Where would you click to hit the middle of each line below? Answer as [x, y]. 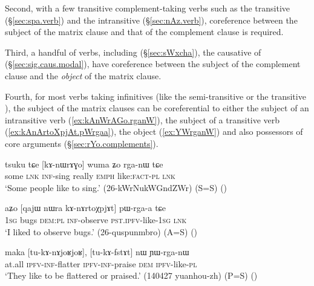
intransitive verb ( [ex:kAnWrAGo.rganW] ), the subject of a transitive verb [142, 119]
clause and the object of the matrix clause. [83, 75]
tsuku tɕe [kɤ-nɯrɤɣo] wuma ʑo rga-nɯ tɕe [84, 164]
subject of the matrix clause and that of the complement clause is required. [144, 32]
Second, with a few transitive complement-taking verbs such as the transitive [148, 8]
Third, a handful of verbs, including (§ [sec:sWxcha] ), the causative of [133, 52]
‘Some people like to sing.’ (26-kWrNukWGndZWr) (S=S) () [116, 187]
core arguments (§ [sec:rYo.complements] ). [82, 143]
